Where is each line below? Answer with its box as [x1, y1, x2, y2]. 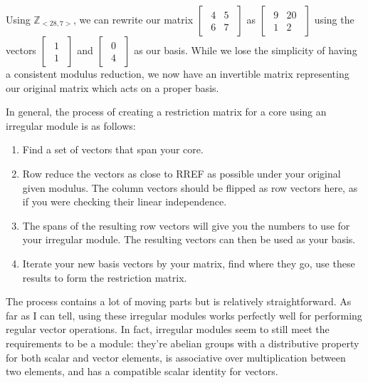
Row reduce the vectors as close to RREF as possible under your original [22, 165, 341, 180]
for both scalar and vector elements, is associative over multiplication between [6, 349, 346, 364]
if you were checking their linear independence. [22, 194, 227, 209]
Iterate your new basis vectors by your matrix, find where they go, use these [22, 255, 355, 270]
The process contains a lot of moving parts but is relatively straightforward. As [6, 294, 352, 309]
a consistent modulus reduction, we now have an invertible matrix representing [6, 66, 349, 81]
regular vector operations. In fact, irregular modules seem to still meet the [6, 322, 330, 337]
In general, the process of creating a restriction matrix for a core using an [6, 104, 327, 119]
